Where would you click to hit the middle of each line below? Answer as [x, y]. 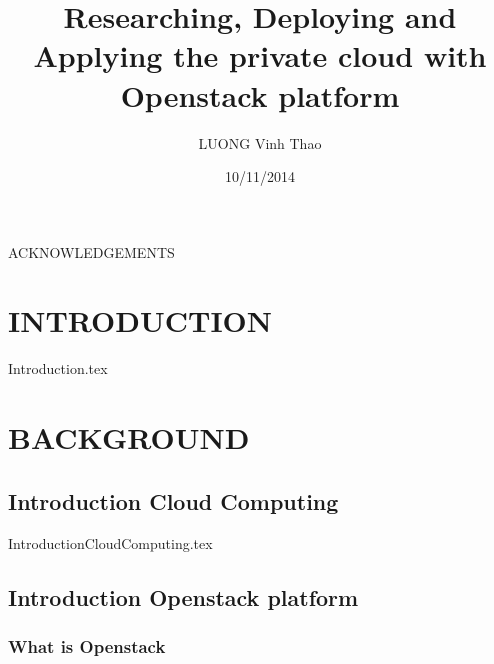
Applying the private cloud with [260, 55]
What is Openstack [87, 645]
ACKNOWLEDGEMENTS [91, 251]
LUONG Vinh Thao [260, 142]
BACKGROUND [129, 437]
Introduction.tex [58, 368]
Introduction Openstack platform [183, 596]
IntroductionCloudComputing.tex [110, 542]
